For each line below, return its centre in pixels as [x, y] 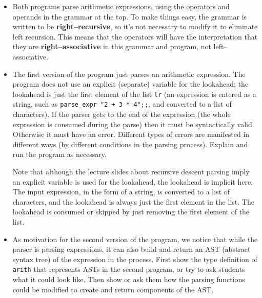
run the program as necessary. [59, 154]
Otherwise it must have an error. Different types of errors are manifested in [131, 134]
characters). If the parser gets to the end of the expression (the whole [122, 114]
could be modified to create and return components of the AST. [113, 289]
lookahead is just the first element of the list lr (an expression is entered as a [134, 94]
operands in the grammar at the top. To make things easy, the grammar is [130, 16]
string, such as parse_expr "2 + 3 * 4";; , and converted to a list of [122, 104]
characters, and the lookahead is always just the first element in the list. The [133, 201]
